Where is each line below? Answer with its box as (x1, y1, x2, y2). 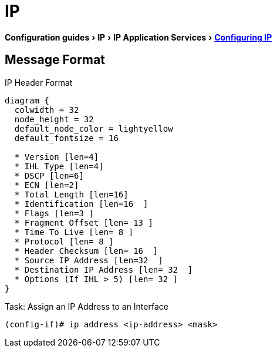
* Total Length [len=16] (14, 189, 129, 199)
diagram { (5, 95, 49, 105)
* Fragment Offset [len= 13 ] (14, 217, 153, 227)
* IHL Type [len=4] (14, 161, 104, 171)
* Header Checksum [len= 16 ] (14, 246, 158, 256)
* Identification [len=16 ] (14, 199, 148, 209)
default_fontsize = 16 (14, 133, 119, 143)
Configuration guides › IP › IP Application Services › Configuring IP (5, 32, 272, 42)
